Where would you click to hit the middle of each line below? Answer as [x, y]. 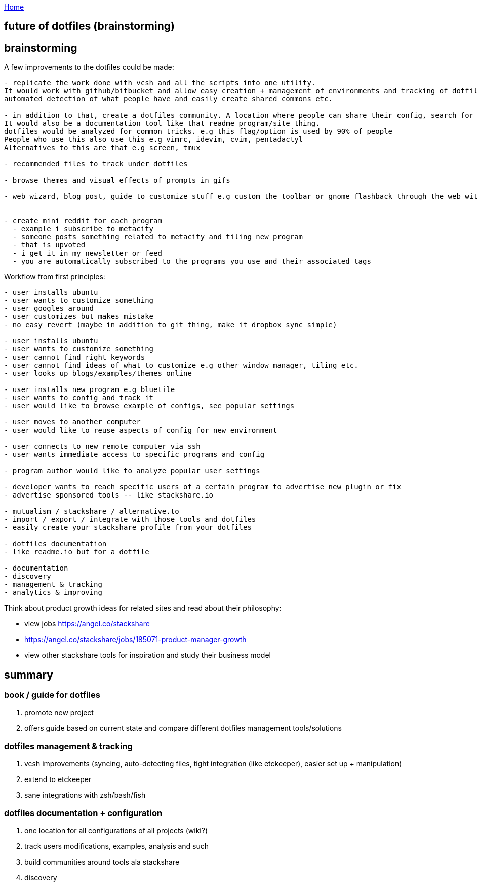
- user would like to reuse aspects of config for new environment [141, 430]
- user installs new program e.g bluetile [90, 390]
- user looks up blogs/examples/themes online [98, 374]
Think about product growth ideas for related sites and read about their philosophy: [143, 608]
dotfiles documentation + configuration [83, 813]
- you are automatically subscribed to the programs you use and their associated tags [192, 261]
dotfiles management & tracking [68, 746]
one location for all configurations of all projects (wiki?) [116, 830]
